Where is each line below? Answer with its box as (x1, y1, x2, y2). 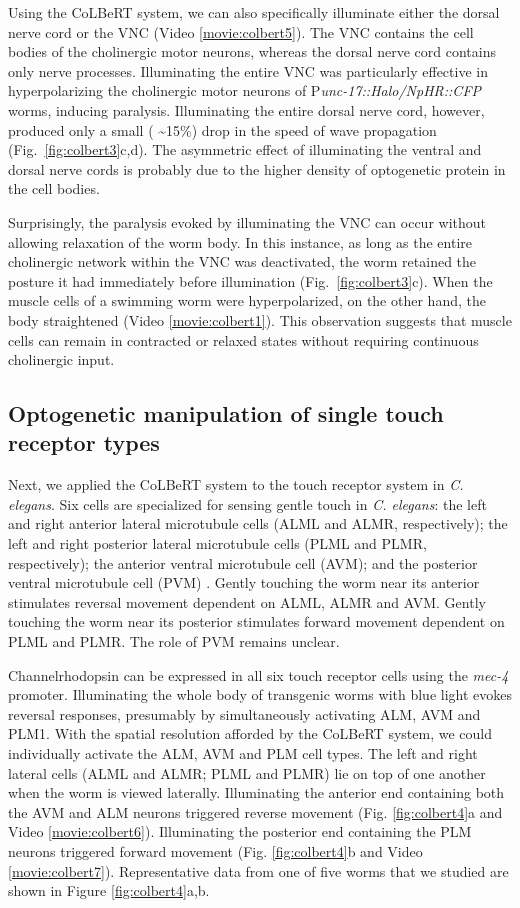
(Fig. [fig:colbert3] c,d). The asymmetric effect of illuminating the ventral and (8, 139, 482, 160)
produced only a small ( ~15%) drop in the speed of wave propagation (8, 119, 437, 140)
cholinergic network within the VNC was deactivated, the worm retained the (8, 251, 477, 272)
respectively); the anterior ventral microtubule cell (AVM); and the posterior (8, 552, 478, 573)
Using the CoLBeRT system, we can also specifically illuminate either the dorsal (8, 2, 500, 22)
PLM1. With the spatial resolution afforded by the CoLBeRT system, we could (8, 723, 492, 744)
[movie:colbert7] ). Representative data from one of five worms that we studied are (8, 860, 509, 881)
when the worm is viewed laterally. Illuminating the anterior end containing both (8, 782, 505, 803)
